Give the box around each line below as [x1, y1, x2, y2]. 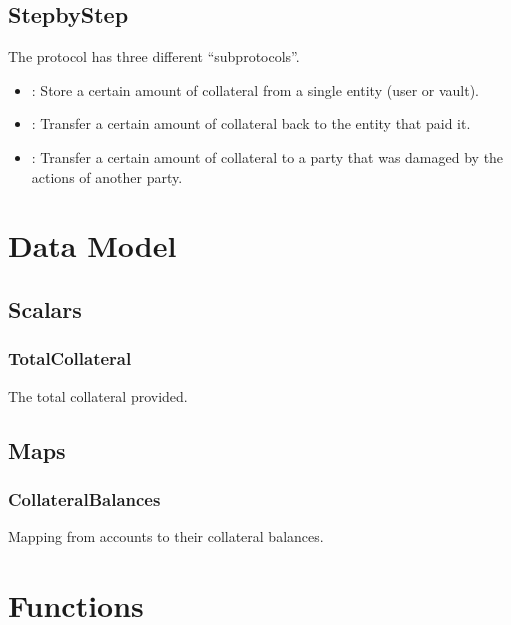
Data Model [8, 225, 177, 266]
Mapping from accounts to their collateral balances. [8, 526, 324, 547]
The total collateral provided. [8, 385, 188, 406]
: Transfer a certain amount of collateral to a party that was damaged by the [31, 146, 504, 167]
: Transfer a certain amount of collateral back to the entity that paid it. [31, 113, 471, 134]
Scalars [8, 293, 82, 324]
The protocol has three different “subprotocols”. [8, 46, 300, 67]
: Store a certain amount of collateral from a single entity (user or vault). [31, 79, 480, 100]
